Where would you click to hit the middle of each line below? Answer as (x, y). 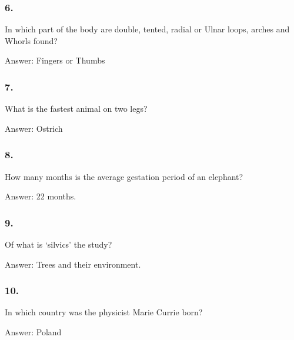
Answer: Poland (33, 332)
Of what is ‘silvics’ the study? (59, 244)
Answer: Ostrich (34, 128)
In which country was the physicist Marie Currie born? (104, 312)
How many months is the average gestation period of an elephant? (124, 176)
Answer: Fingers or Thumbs (55, 60)
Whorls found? (31, 40)
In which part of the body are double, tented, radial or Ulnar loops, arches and (147, 29)
